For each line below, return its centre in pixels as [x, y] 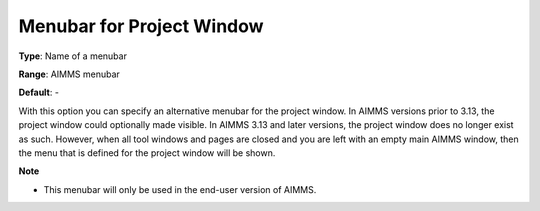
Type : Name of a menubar [72, 56]
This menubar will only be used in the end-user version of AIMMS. [180, 189]
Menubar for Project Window [141, 26]
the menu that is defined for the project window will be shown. [147, 152]
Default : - [39, 92]
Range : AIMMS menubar [69, 74]
